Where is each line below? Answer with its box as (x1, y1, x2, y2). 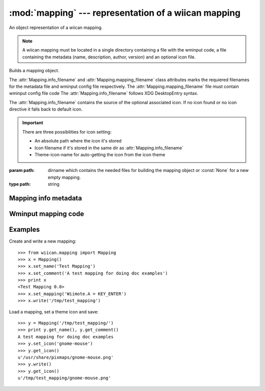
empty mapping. (48, 174, 81, 180)
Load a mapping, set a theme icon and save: (9, 308, 99, 314)
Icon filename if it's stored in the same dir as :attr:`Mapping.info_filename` (34, 145, 184, 151)
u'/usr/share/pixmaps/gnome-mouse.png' (18, 354, 114, 360)
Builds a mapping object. (9, 68, 59, 74)
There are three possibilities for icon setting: (22, 129, 112, 135)
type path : (9, 181, 31, 187)
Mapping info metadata (9, 194, 82, 202)
